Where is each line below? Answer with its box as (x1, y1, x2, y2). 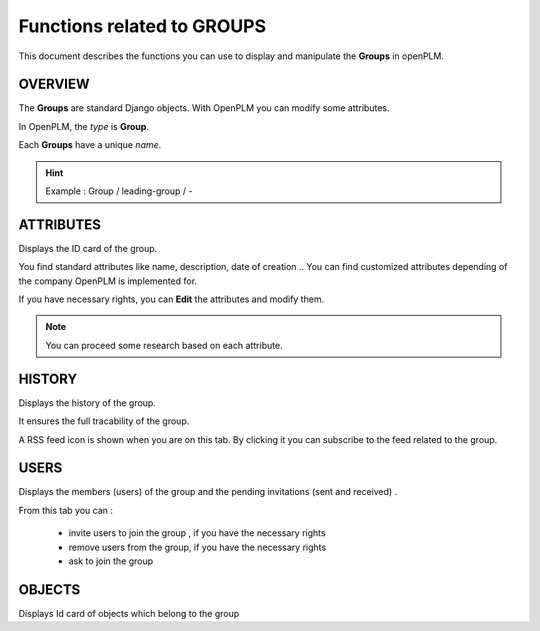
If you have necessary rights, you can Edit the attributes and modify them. (18, 293, 325, 305)
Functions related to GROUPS (18, 15, 267, 37)
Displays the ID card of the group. (18, 242, 158, 254)
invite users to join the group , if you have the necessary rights (68, 527, 326, 539)
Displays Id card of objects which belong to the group (18, 607, 240, 619)
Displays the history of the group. (18, 396, 157, 409)
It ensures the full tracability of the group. (18, 415, 190, 427)
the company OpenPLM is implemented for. (18, 275, 198, 287)
